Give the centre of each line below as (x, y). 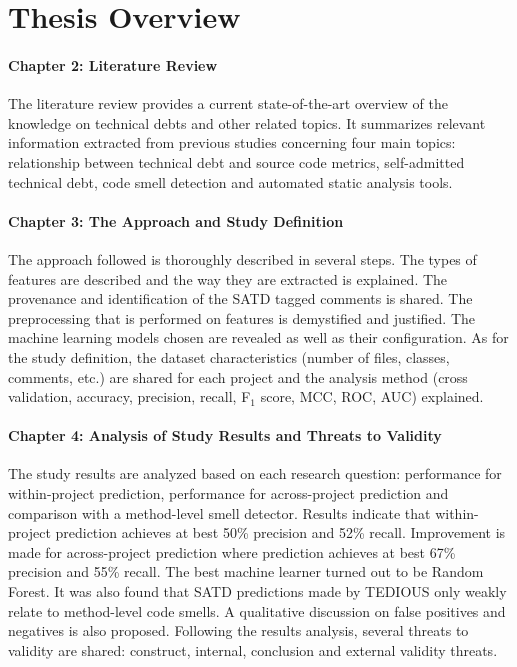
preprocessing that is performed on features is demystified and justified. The (242, 317)
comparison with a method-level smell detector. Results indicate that (219, 512)
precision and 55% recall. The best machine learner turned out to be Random (246, 571)
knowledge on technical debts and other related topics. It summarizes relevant (247, 122)
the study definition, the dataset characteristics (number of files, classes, (229, 356)
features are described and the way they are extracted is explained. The (228, 278)
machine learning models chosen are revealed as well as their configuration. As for (258, 337)
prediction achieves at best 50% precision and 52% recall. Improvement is (280, 532)
